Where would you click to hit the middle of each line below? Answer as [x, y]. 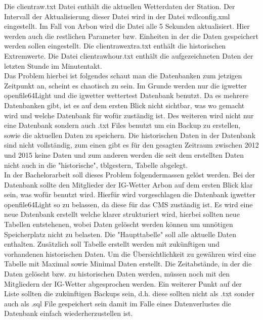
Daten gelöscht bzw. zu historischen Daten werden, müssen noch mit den [117, 274]
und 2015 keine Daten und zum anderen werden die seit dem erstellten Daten [124, 154]
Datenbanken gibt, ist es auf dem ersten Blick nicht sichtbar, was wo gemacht [124, 105]
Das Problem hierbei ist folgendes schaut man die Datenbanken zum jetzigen [123, 76]
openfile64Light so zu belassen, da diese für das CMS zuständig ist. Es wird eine [128, 204]
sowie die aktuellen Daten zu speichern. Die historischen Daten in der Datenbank [130, 135]
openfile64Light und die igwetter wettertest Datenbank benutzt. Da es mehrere [126, 95]
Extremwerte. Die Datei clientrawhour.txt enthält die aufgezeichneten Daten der [129, 55]
